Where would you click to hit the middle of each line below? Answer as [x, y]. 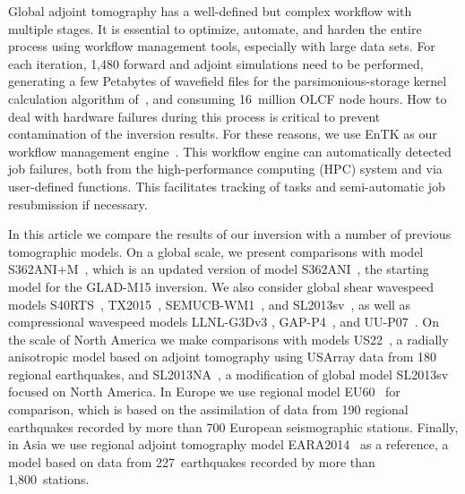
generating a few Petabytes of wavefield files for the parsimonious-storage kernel [228, 81]
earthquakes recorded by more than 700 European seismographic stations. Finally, [233, 426]
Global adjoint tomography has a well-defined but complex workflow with [210, 11]
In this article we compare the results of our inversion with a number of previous [230, 234]
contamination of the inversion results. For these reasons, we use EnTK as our [223, 134]
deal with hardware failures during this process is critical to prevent [194, 116]
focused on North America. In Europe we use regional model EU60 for [204, 392]
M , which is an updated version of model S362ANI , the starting [248, 269]
